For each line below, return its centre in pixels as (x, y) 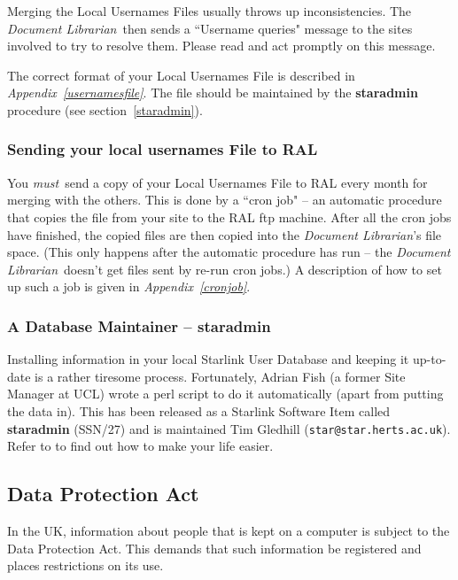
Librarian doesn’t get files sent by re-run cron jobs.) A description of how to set (225, 269)
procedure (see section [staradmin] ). (105, 109)
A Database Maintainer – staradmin (139, 325)
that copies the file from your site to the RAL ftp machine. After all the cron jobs (229, 217)
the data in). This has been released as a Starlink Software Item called (199, 410)
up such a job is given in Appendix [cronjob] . (129, 286)
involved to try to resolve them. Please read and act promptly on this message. (221, 46)
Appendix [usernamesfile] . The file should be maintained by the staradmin (213, 93)
